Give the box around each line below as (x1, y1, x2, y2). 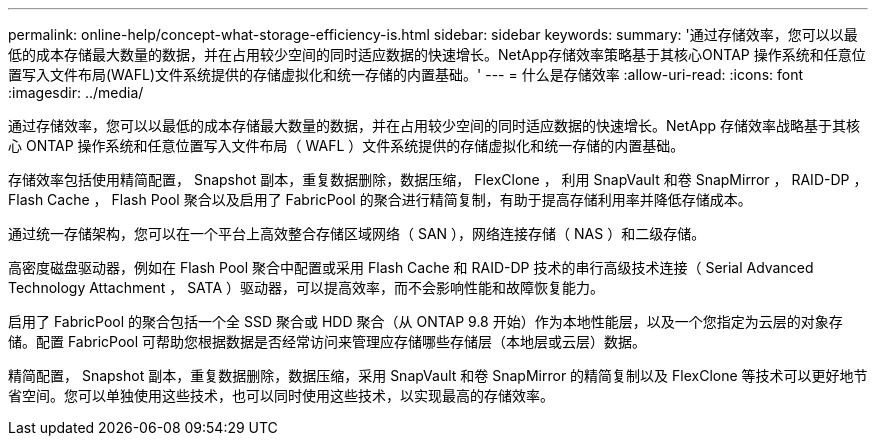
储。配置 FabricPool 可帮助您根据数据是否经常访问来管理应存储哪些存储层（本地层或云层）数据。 (8, 333, 647, 350)
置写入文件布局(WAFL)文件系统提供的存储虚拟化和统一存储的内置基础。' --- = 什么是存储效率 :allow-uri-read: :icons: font (8, 66, 804, 83)
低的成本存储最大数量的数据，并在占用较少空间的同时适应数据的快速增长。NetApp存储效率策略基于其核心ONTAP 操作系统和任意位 (8, 46, 866, 63)
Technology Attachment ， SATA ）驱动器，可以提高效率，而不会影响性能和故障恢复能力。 (8, 279, 605, 296)
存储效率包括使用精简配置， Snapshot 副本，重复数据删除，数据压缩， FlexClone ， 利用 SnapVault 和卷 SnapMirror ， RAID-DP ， (8, 171, 868, 188)
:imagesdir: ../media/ (8, 84, 144, 101)
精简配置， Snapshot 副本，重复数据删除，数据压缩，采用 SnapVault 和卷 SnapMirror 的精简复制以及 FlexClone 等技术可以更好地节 (8, 367, 868, 384)
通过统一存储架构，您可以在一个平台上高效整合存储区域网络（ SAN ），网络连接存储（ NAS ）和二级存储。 (8, 225, 706, 242)
